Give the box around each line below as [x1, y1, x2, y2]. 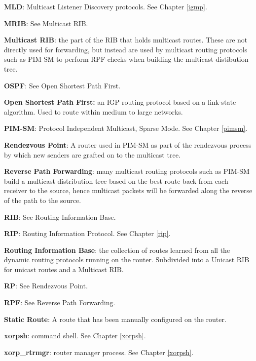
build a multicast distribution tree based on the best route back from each [4, 175, 228, 186]
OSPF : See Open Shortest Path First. [4, 80, 121, 90]
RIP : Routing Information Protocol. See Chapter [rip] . [4, 228, 171, 239]
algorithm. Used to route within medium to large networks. [4, 106, 183, 117]
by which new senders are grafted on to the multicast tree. [4, 149, 181, 160]
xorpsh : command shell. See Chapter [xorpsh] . [4, 330, 146, 341]
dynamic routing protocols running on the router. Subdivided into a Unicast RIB [4, 254, 250, 265]
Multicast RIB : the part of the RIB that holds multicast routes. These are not [4, 35, 248, 45]
